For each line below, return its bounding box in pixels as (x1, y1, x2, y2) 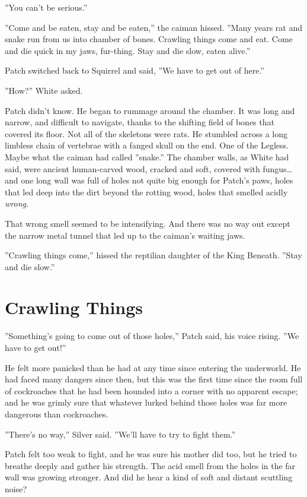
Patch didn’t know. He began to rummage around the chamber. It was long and (5, 104, 295, 116)
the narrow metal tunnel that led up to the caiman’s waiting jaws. (5, 229, 245, 241)
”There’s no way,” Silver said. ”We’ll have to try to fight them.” (5, 428, 236, 440)
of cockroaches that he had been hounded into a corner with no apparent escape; (5, 384, 298, 397)
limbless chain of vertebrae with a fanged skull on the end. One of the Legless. (5, 139, 289, 151)
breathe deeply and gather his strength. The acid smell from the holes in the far (5, 459, 296, 471)
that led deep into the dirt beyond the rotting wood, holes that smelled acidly (5, 185, 288, 198)
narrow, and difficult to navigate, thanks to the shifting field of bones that (5, 116, 274, 128)
